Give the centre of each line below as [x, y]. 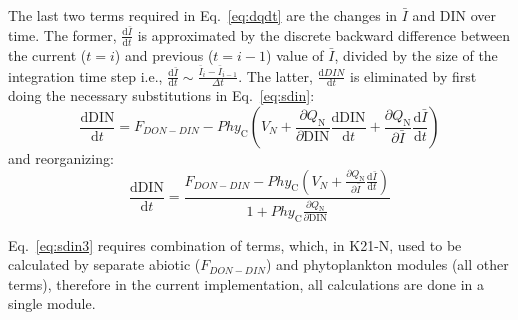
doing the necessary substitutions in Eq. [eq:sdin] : [161, 95]
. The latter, [275, 75]
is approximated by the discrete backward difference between [324, 34]
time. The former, [62, 34]
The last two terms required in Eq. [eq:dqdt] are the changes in [203, 15]
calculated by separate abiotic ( [104, 264]
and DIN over [454, 15]
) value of [295, 54]
